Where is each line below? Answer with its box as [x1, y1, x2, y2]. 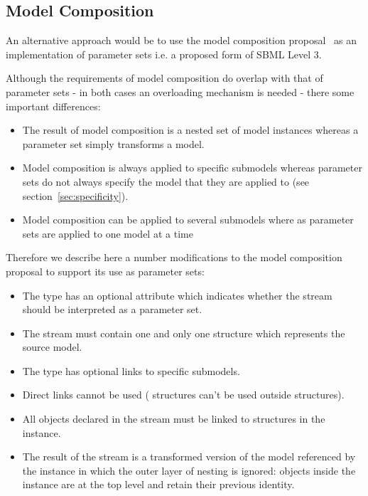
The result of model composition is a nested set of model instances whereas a [22, 122, 359, 137]
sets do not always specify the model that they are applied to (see [22, 174, 310, 189]
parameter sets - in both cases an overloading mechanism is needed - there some [6, 84, 355, 99]
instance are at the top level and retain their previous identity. [22, 477, 295, 492]
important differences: [6, 98, 101, 113]
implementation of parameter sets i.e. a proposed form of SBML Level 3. [6, 46, 322, 61]
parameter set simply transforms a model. [22, 136, 205, 151]
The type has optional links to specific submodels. [22, 363, 240, 378]
